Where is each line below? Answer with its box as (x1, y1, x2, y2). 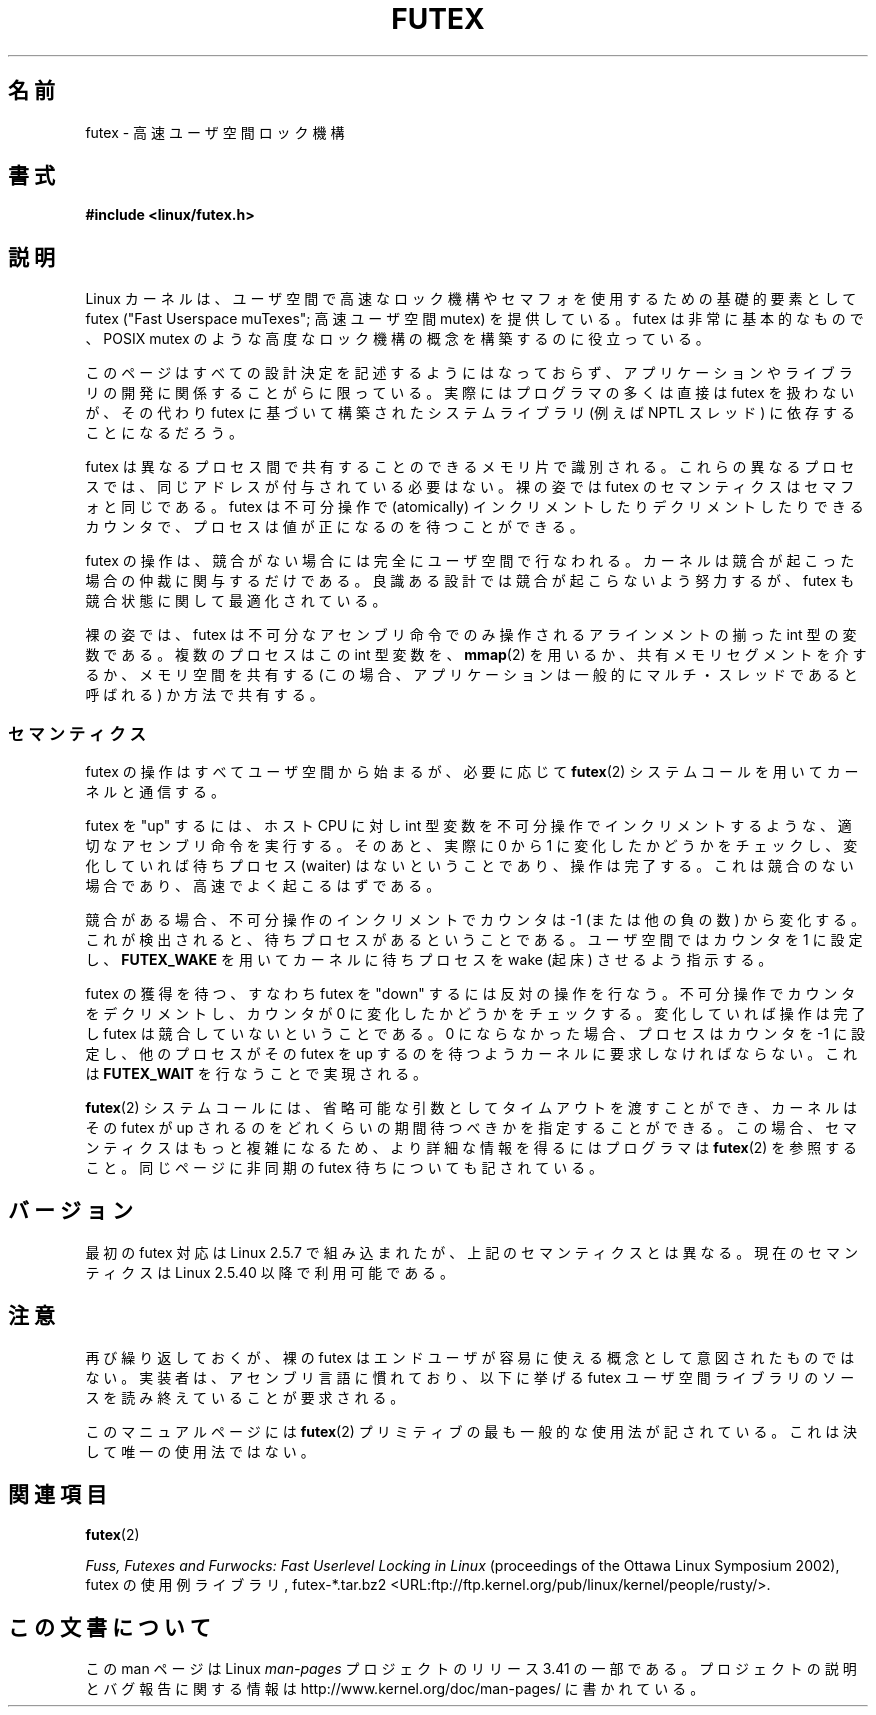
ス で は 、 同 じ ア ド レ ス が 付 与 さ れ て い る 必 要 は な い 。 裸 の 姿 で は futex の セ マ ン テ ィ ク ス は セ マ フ (85, 478, 855, 496)
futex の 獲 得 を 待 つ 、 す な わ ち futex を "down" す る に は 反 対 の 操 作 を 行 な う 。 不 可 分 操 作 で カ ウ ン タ (85, 985, 856, 1003)
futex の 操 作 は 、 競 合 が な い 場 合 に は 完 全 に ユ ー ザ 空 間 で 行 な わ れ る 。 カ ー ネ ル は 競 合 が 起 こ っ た (85, 552, 855, 570)
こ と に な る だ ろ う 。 (85, 424, 243, 442)
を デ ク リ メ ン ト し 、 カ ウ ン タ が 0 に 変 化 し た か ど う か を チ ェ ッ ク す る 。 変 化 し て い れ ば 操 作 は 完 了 (85, 1005, 866, 1023)
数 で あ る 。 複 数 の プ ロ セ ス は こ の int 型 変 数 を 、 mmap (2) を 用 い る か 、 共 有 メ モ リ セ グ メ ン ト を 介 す (85, 646, 867, 664)
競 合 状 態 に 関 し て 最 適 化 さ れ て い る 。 (85, 592, 387, 610)
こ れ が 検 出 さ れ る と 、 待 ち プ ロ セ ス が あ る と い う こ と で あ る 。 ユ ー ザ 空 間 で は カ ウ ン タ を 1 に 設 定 (85, 931, 863, 949)
